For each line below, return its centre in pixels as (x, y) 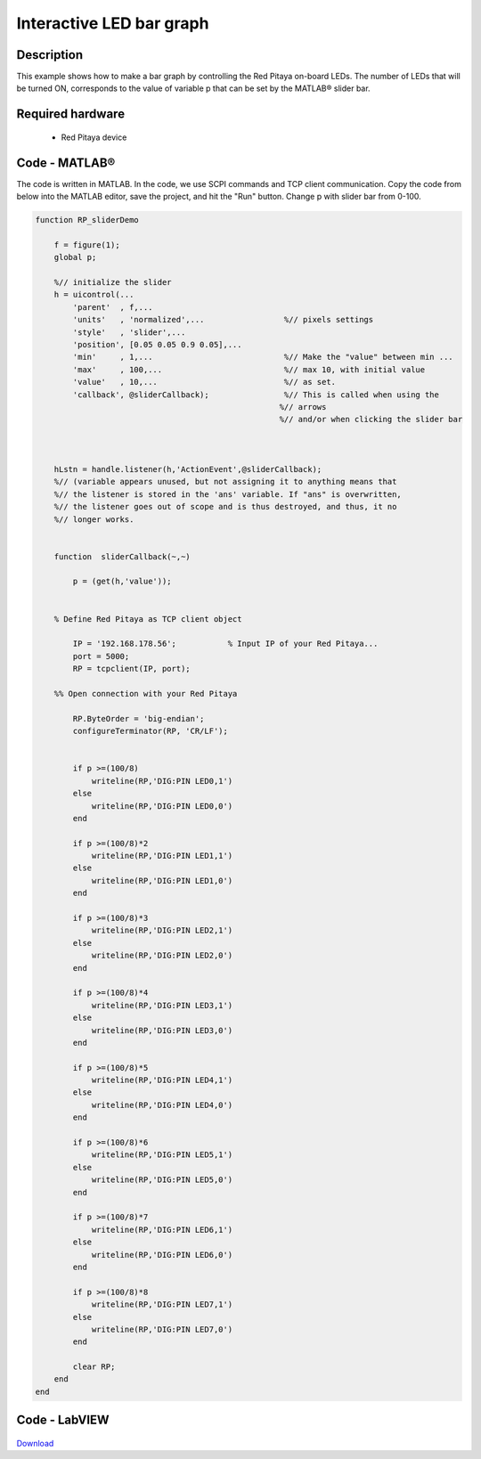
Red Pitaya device (94, 137)
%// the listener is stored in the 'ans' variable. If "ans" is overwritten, (228, 494)
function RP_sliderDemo (87, 220)
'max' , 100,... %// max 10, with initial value (249, 369)
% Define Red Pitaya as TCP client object (148, 619)
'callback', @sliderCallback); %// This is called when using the (256, 395)
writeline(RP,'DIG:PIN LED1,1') (162, 856)
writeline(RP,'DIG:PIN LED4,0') (162, 1105)
